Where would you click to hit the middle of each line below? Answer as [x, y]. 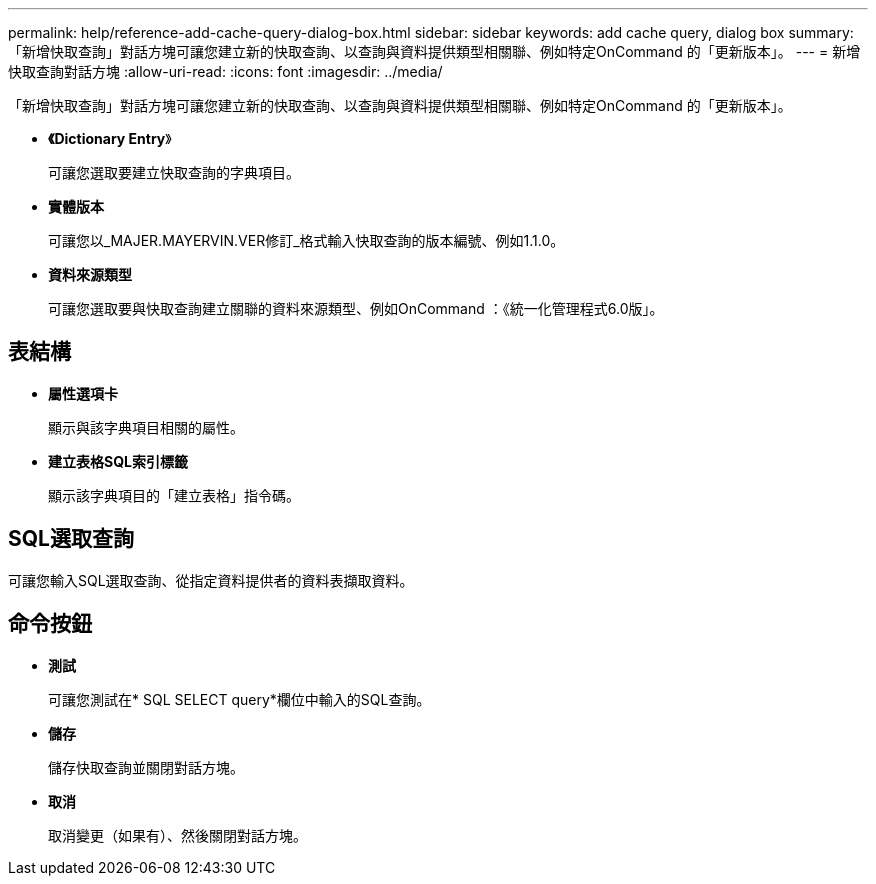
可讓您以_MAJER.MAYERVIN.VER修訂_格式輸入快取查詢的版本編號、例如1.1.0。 [306, 240]
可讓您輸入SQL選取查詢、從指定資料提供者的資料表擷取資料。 [211, 580]
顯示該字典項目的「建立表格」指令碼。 [174, 495]
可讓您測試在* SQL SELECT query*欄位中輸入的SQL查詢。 [239, 699]
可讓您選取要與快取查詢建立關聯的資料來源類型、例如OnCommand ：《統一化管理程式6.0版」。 [356, 308]
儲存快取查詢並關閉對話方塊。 [146, 767]
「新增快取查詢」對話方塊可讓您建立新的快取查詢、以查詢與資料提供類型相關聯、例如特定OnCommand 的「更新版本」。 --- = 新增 [434, 51]
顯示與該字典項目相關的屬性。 [146, 427]
